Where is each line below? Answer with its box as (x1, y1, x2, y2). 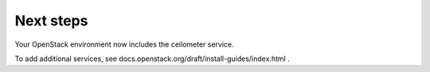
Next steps (14, 12, 88, 29)
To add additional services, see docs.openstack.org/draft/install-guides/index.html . (14, 54, 290, 63)
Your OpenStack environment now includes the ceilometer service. (14, 40, 234, 49)
